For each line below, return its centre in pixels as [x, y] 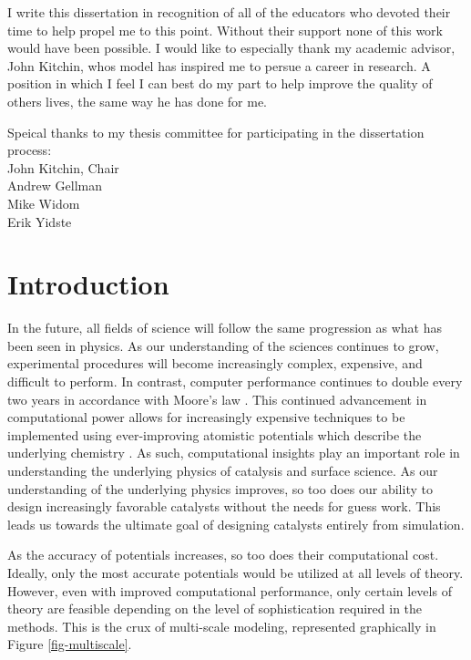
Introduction [88, 284]
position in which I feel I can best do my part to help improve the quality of [220, 83]
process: [30, 150]
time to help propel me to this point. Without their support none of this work [225, 30]
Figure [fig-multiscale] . [70, 644]
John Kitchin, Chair [63, 167]
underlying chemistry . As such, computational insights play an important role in [234, 453]
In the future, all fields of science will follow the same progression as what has [225, 328]
